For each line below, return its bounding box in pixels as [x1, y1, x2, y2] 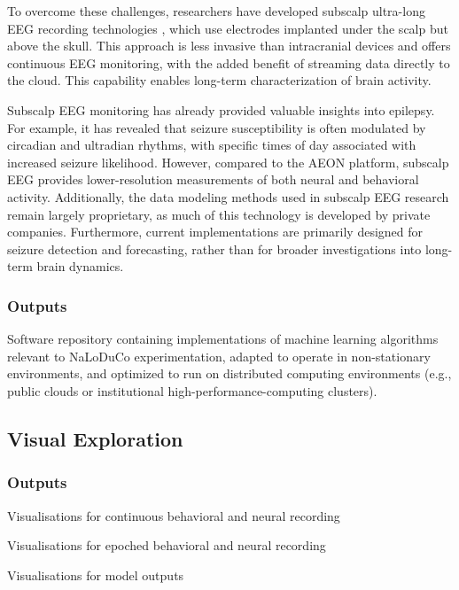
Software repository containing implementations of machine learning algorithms [7, 330, 439, 348]
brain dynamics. [36, 257, 124, 276]
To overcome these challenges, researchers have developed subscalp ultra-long [7, 2, 425, 19]
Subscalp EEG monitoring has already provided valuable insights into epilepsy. [7, 100, 435, 119]
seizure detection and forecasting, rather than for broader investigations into [7, 239, 422, 258]
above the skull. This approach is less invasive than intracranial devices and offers [7, 36, 451, 55]
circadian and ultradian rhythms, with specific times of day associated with [7, 136, 416, 154]
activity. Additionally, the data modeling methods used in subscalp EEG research [7, 187, 449, 206]
